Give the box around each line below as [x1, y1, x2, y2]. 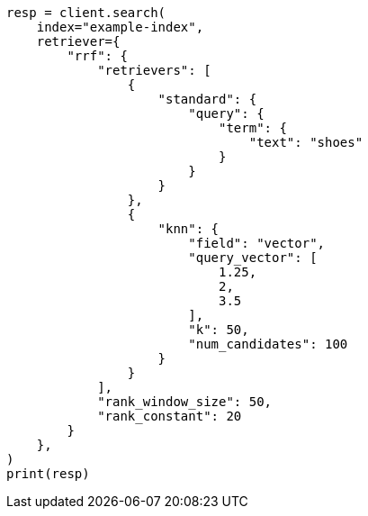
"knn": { [157, 222, 220, 236]
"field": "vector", [188, 236, 326, 250]
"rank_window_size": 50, [97, 394, 273, 409]
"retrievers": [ [97, 63, 211, 77]
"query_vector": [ [188, 250, 318, 265]
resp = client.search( [6, 5, 166, 20]
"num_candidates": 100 [188, 337, 348, 351]
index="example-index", [36, 20, 204, 34]
